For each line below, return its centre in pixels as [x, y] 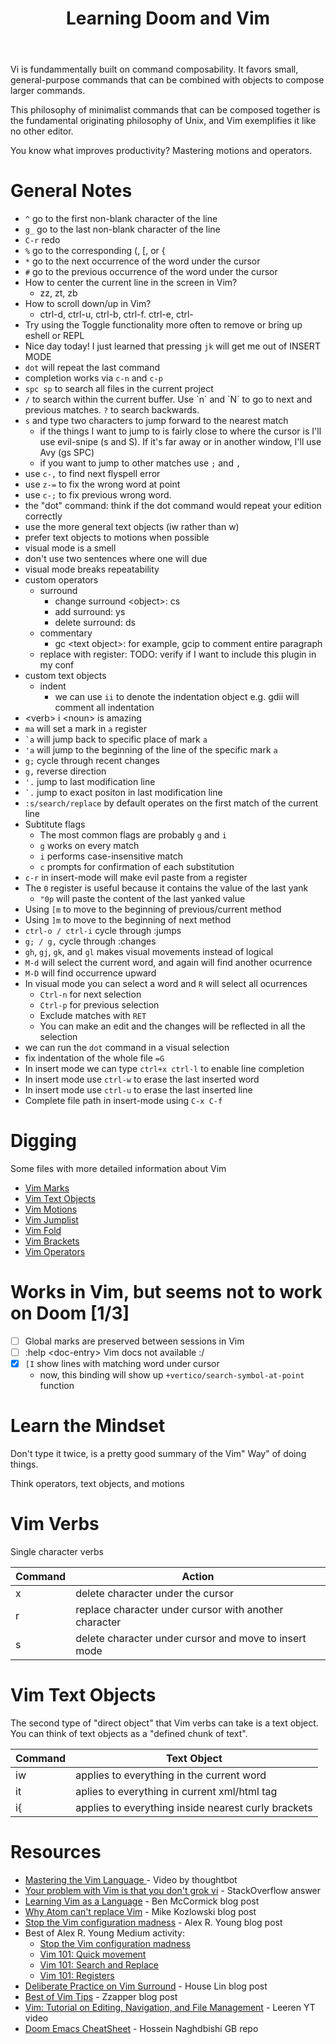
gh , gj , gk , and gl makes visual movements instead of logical [149, 952]
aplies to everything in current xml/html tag [176, 1791]
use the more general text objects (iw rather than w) [132, 527]
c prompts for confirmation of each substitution [137, 867]
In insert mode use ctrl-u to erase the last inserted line [138, 1090]
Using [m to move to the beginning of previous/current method [153, 909]
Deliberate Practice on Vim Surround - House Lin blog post [146, 1986]
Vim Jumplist [51, 1220]
